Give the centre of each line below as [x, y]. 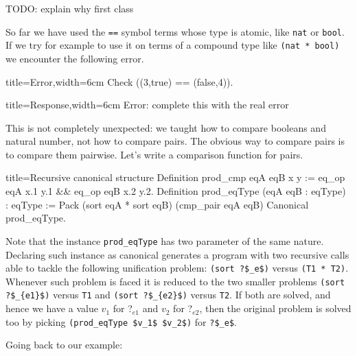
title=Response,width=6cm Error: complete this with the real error [147, 105]
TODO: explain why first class [70, 8]
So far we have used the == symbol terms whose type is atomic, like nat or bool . [175, 31]
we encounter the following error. [75, 58]
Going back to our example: [64, 345]
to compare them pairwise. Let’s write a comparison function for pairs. [154, 154]
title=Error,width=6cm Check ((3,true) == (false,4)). [119, 81]
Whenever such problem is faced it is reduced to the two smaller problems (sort [175, 281]
